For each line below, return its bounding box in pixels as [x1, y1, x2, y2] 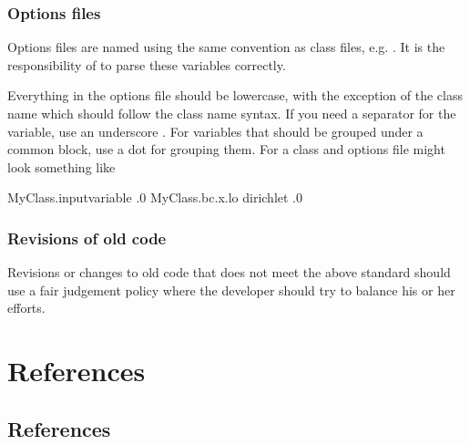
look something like [7, 157, 116, 176]
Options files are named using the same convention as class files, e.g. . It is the [7, 37, 445, 57]
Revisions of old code [7, 226, 167, 249]
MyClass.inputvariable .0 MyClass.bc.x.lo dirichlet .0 [7, 188, 302, 207]
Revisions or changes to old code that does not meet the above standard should [7, 263, 451, 282]
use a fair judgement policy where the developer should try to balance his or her [7, 280, 455, 299]
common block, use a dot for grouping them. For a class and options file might [7, 140, 445, 159]
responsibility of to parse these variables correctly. [7, 55, 286, 74]
